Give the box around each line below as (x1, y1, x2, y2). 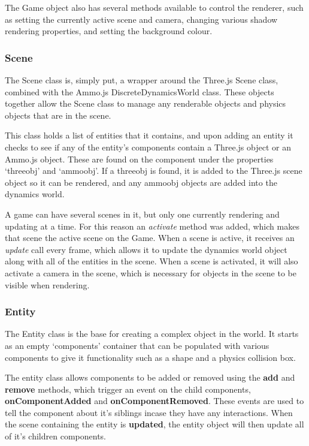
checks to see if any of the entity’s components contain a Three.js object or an (5, 140, 291, 153)
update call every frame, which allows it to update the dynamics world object (5, 243, 287, 255)
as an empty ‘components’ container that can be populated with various (5, 339, 269, 351)
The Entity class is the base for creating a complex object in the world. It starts (5, 327, 299, 340)
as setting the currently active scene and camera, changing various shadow (5, 13, 278, 25)
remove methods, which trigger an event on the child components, (5, 382, 251, 395)
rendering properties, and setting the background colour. (5, 25, 213, 37)
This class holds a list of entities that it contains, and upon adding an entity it (5, 129, 293, 141)
